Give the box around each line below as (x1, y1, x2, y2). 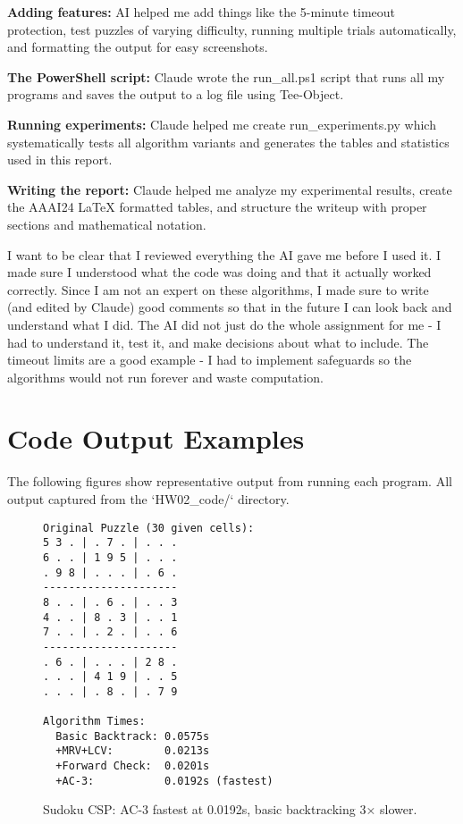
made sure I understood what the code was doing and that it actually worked (7, 263, 432, 282)
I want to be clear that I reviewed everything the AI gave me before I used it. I (7, 245, 442, 264)
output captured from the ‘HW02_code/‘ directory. (7, 490, 290, 508)
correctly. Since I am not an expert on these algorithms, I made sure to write (7, 280, 429, 298)
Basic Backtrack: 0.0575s (55, 729, 210, 743)
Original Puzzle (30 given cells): (43, 521, 255, 534)
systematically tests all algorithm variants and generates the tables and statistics (7, 132, 450, 151)
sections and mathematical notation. (7, 214, 206, 233)
